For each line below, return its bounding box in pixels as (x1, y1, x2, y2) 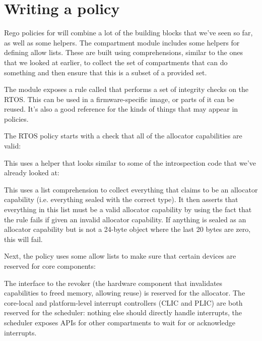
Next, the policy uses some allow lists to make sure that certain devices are (4, 251, 236, 261)
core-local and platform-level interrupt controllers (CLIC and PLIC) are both (4, 297, 243, 308)
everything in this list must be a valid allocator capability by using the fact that (4, 204, 252, 215)
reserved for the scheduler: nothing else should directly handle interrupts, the (4, 307, 242, 318)
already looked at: (4, 167, 59, 178)
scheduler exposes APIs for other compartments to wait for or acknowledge (4, 317, 235, 327)
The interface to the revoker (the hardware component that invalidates (4, 277, 223, 288)
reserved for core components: (4, 261, 96, 271)
